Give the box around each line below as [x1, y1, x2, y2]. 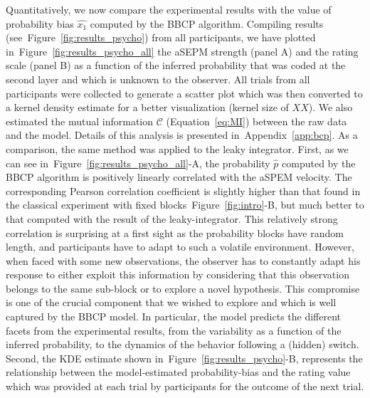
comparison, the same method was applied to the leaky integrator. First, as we [6, 141, 349, 156]
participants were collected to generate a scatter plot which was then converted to [6, 85, 363, 100]
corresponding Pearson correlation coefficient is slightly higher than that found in [6, 183, 361, 198]
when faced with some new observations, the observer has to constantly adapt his [6, 253, 361, 268]
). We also [308, 100, 353, 115]
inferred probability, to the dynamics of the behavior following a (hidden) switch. [6, 337, 359, 352]
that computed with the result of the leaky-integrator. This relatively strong [6, 211, 338, 226]
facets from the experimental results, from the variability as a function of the [6, 323, 342, 337]
